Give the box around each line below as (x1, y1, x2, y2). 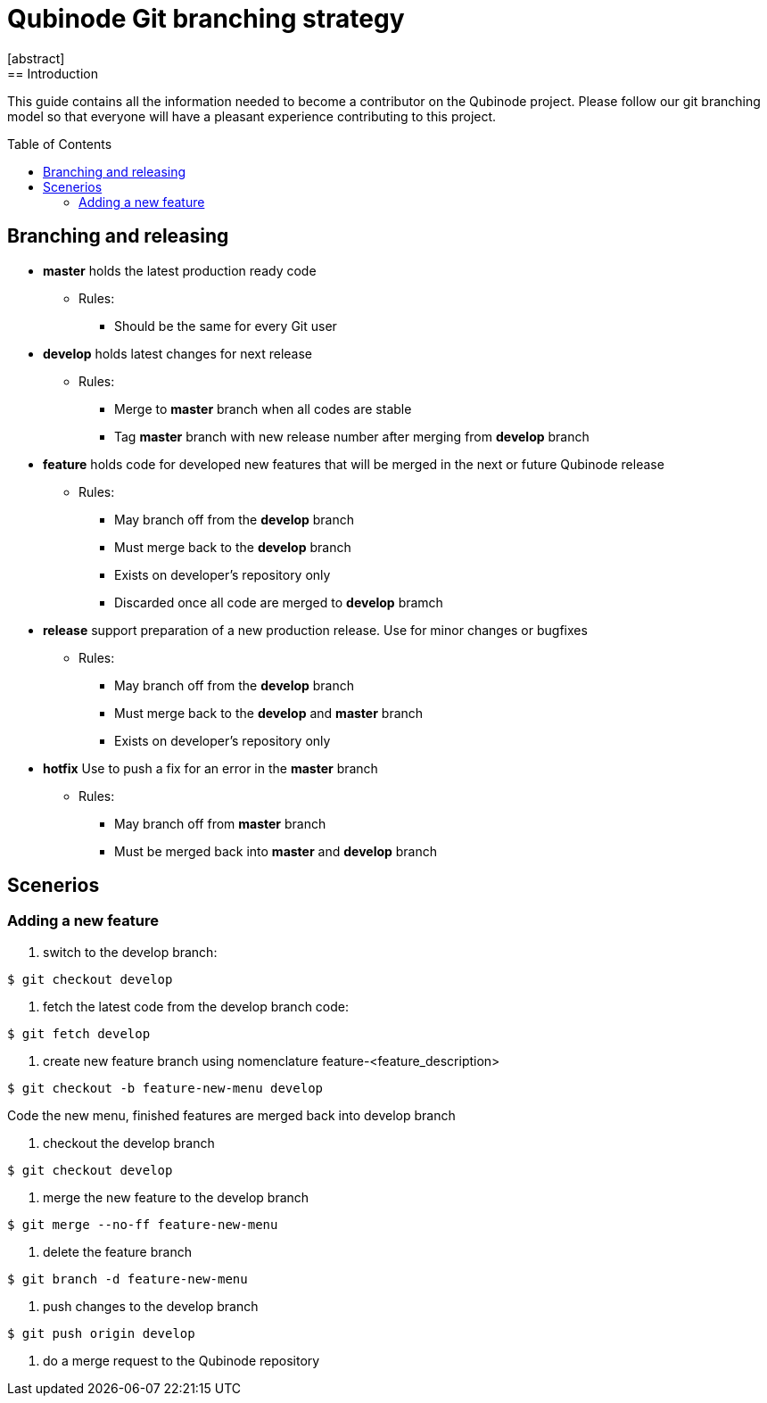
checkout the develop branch (43, 1135, 215, 1151)
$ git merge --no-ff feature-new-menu (7, 1217, 278, 1232)
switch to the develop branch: (43, 944, 218, 960)
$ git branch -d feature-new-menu (7, 1271, 248, 1286)
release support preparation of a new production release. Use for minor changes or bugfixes (43, 622, 588, 638)
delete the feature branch (43, 1243, 192, 1259)
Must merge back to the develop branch (114, 539, 351, 555)
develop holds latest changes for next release (43, 345, 312, 361)
